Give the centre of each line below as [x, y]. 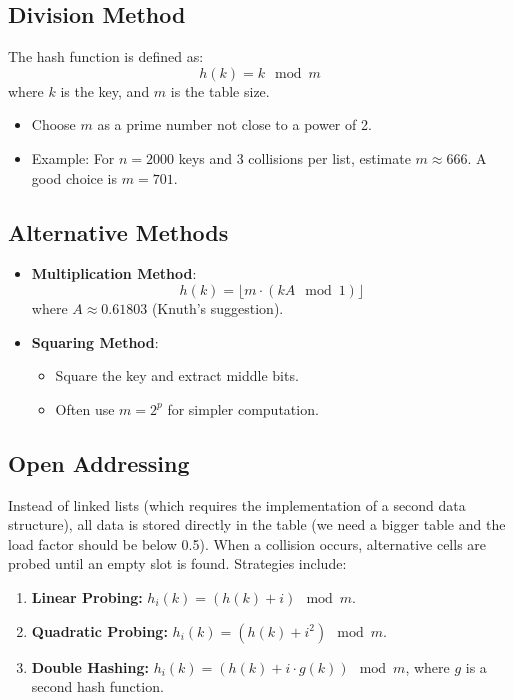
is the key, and [105, 90]
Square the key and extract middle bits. [177, 375]
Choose [53, 124]
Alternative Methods [118, 231]
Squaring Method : [95, 341]
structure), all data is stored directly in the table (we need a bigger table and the [257, 524]
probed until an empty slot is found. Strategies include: [177, 563]
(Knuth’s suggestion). [217, 307]
